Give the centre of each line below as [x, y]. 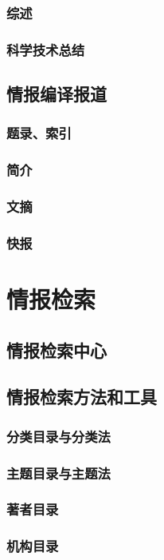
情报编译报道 [57, 94]
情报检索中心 [57, 350]
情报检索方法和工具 [82, 397]
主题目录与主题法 [59, 473]
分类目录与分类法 [59, 436]
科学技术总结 [46, 49]
